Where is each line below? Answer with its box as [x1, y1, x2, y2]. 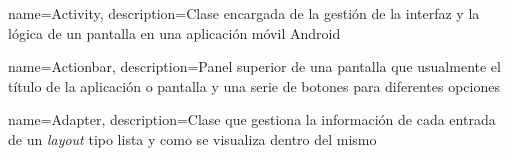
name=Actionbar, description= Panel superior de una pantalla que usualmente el [8, 56, 501, 77]
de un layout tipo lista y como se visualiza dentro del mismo [8, 128, 377, 149]
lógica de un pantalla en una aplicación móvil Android [8, 22, 341, 43]
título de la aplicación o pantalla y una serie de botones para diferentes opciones [8, 75, 500, 96]
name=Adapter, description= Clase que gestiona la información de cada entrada [8, 109, 496, 130]
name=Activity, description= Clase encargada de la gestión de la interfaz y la [8, 3, 480, 23]
